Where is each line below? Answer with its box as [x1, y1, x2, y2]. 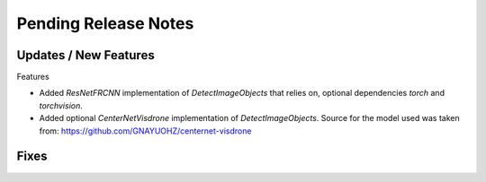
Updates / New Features [16, 48, 155, 63]
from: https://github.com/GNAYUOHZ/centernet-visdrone [39, 126, 252, 136]
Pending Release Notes [16, 13, 194, 33]
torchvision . [39, 100, 83, 111]
